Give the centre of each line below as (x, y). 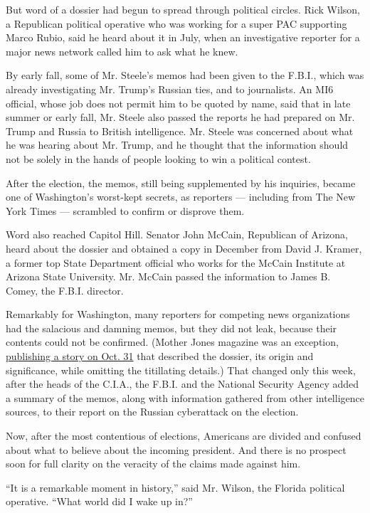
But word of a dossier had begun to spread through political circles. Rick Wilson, (183, 9)
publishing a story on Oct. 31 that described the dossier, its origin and (160, 356)
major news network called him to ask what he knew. (122, 51)
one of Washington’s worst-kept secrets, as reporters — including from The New (181, 197)
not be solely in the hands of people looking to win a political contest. (158, 158)
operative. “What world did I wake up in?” (99, 501)
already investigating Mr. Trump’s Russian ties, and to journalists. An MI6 (170, 89)
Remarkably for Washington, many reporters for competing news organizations (178, 314)
